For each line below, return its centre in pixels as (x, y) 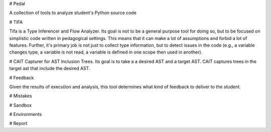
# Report (18, 123)
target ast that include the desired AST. (50, 68)
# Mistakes (21, 96)
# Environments (26, 114)
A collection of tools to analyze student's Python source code (73, 13)
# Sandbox (21, 105)
